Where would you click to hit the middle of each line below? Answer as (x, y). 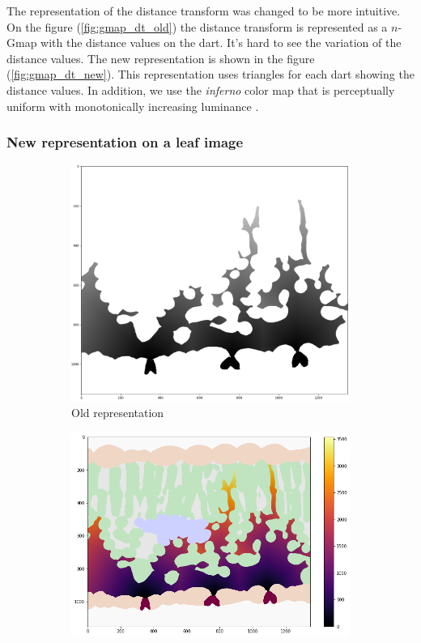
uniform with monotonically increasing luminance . (133, 106)
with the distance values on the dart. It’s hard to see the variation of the (221, 43)
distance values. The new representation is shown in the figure (161, 58)
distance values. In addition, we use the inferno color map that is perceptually (201, 89)
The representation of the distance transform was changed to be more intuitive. (204, 11)
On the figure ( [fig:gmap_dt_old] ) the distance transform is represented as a (197, 26)
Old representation (118, 413)
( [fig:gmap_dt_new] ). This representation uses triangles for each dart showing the (210, 74)
